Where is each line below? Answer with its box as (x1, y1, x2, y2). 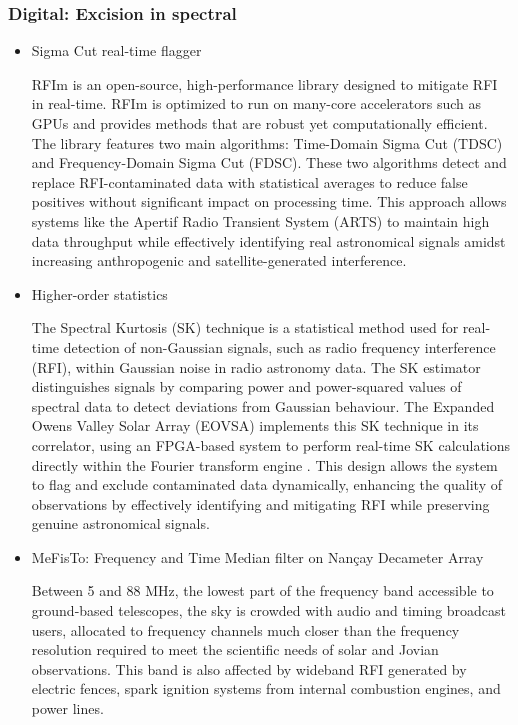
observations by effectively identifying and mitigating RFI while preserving (31, 493, 490, 514)
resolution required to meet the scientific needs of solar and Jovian (31, 639, 439, 660)
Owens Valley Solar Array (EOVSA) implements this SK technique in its (31, 415, 479, 436)
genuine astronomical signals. (31, 513, 210, 534)
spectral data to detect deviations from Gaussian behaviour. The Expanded (31, 395, 495, 416)
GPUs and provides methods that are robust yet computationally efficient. (31, 113, 488, 133)
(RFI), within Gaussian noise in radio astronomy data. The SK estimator (31, 356, 481, 377)
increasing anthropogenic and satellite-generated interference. (31, 250, 407, 271)
